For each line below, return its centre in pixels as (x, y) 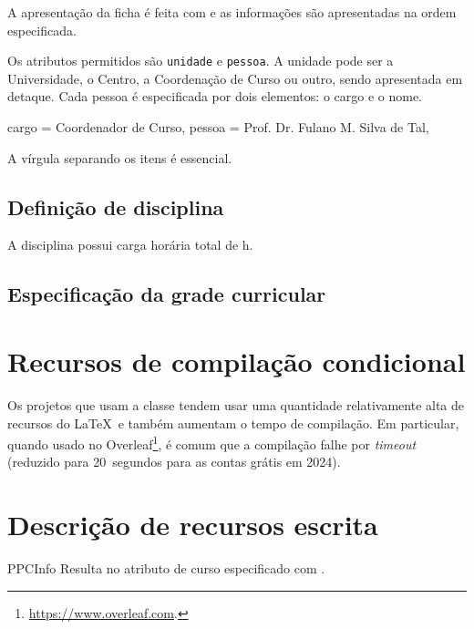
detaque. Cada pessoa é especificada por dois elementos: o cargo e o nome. (215, 96)
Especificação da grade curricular (167, 294)
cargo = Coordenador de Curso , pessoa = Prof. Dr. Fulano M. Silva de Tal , (218, 127)
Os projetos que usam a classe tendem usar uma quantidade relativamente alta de (236, 404)
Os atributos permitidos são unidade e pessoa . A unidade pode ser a (201, 61)
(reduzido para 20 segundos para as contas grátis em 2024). (174, 462)
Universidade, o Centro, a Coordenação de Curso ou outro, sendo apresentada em (235, 78)
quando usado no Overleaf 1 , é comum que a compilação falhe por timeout (212, 443)
